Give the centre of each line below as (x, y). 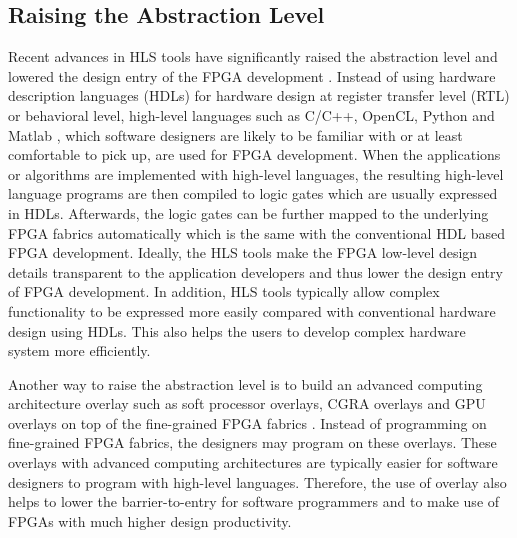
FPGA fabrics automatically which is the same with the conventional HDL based (257, 232)
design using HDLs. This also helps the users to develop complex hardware (237, 330)
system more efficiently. (79, 350)
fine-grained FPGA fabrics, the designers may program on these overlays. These (252, 442)
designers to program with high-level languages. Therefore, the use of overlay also (257, 481)
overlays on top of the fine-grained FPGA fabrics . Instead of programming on (247, 422)
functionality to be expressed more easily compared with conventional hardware (252, 310)
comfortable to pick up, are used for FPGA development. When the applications (254, 154)
